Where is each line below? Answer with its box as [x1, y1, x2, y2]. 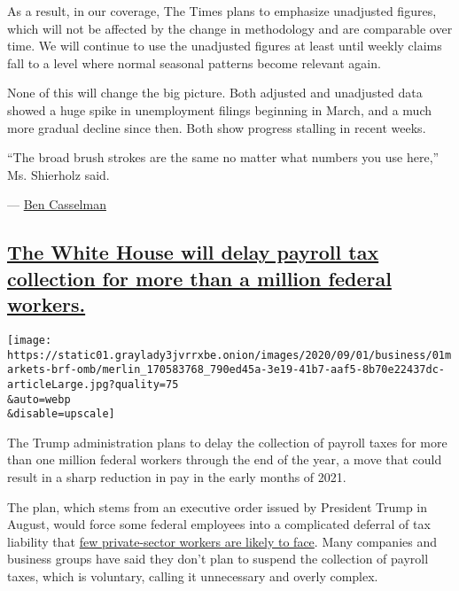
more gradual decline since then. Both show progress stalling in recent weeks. [7, 118, 426, 136]
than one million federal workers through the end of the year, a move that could [7, 450, 442, 469]
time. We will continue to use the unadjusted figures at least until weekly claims [7, 36, 442, 55]
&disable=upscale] [7, 408, 115, 421]
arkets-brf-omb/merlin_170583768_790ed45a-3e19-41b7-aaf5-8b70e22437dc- [7, 363, 445, 377]
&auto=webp [7, 393, 71, 406]
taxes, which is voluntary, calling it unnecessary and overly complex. [7, 567, 378, 586]
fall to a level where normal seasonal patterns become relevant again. [7, 53, 381, 72]
